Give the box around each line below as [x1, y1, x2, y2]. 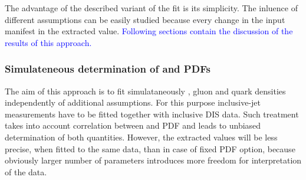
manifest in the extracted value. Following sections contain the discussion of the [5, 25, 293, 37]
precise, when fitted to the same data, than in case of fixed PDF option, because [5, 142, 295, 155]
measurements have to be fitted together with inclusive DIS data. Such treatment [5, 107, 299, 120]
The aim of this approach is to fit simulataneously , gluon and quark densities [5, 84, 286, 97]
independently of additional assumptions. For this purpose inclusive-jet [5, 96, 261, 109]
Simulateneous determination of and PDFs [5, 61, 210, 76]
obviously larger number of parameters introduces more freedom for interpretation [5, 154, 302, 166]
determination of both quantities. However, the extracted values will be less [5, 130, 278, 143]
